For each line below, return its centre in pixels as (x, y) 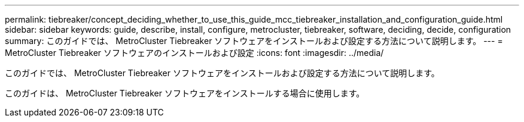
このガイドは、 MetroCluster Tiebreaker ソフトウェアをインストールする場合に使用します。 (185, 93)
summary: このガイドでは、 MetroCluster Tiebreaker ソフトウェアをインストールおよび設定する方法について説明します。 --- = (254, 41)
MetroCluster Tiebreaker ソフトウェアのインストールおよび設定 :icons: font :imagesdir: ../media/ (194, 53)
